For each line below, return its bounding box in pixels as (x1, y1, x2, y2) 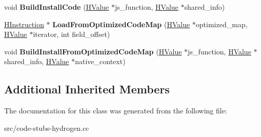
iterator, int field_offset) (33, 29, 110, 40)
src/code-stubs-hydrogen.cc (4, 122, 89, 133)
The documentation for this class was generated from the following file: (4, 105, 227, 116)
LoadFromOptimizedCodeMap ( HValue (52, 18, 190, 29)
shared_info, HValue (4, 56, 69, 67)
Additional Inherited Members (4, 81, 170, 97)
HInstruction (4, 18, 44, 29)
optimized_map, (195, 18, 248, 29)
